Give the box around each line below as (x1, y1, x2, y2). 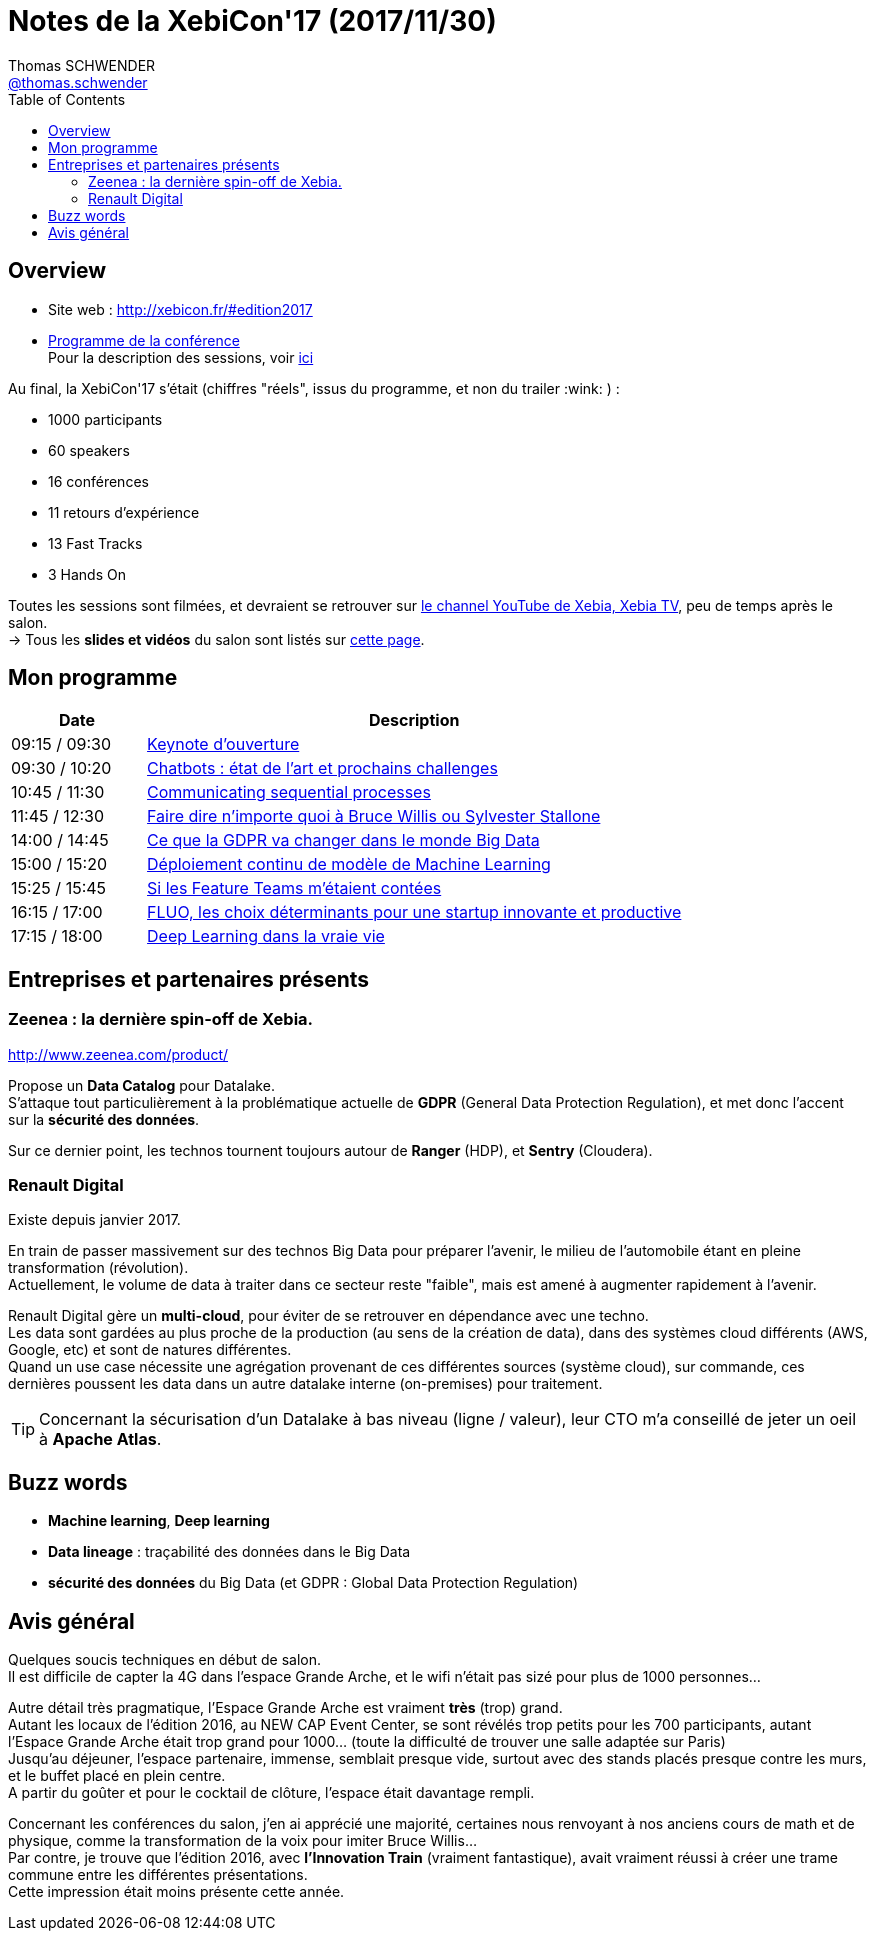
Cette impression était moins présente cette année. (8, 1883, 345, 1901)
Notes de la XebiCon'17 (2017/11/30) (8, 4, 497, 38)
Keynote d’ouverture (147, 734, 300, 755)
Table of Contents (8, 90, 126, 108)
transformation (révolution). (8, 1259, 189, 1277)
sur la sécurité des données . (8, 1110, 200, 1128)
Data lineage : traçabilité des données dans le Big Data (48, 1543, 411, 1561)
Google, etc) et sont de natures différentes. (8, 1341, 292, 1359)
